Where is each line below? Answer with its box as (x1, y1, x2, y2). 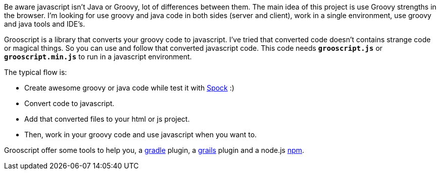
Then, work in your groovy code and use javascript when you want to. (24, 130, 257, 139)
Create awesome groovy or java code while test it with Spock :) (24, 83, 234, 92)
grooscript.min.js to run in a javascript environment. (4, 52, 192, 61)
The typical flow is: (4, 68, 67, 76)
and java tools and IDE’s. (4, 20, 85, 28)
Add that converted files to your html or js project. (24, 115, 190, 123)
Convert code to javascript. (24, 99, 115, 108)
